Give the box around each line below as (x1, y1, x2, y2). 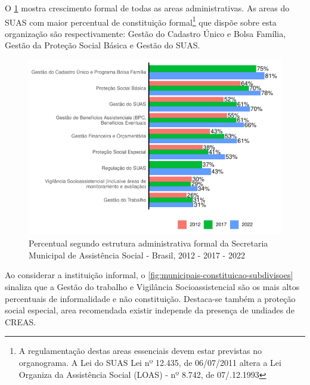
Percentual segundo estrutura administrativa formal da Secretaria (29, 237, 268, 250)
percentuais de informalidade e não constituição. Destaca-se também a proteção (5, 292, 296, 304)
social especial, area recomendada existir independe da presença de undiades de (5, 304, 294, 316)
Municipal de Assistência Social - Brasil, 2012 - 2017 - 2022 (29, 248, 245, 261)
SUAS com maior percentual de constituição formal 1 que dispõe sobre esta (5, 14, 277, 28)
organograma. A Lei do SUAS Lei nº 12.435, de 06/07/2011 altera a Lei (18, 356, 281, 368)
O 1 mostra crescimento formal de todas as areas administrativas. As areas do (5, 2, 290, 14)
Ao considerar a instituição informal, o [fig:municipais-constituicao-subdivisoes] (5, 269, 293, 281)
